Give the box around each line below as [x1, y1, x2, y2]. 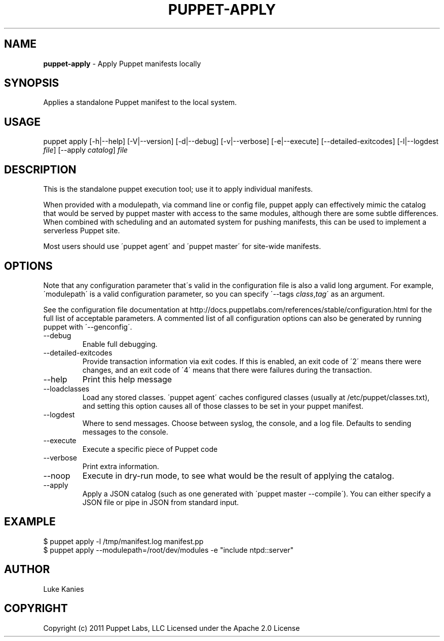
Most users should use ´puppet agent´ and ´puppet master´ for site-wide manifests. [43, 242, 321, 251]
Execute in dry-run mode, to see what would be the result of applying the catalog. [82, 470, 394, 481]
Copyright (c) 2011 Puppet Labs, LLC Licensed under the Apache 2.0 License [43, 623, 300, 632]
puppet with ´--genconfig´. [43, 322, 132, 331]
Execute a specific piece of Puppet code [82, 444, 218, 453]
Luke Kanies [43, 584, 84, 593]
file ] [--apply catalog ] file [43, 146, 128, 155]
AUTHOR [4, 563, 50, 576]
